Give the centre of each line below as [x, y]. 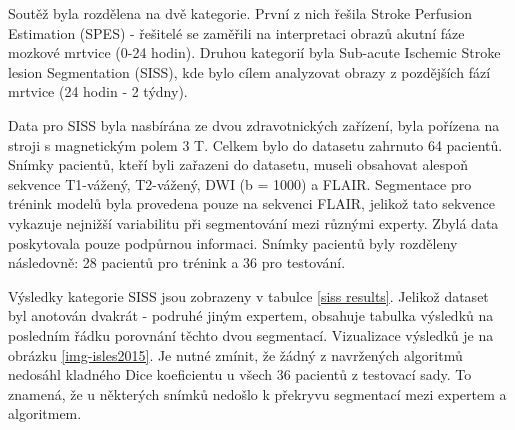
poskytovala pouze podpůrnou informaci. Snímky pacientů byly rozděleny [233, 242]
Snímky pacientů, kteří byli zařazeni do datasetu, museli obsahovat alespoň [238, 164]
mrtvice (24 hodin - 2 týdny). [98, 91]
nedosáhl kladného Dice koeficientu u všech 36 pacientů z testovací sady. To [240, 374]
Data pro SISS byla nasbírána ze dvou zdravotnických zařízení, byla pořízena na [254, 124]
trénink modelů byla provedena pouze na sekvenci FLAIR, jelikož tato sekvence [251, 203]
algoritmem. [45, 413]
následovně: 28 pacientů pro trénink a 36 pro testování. [177, 262]
